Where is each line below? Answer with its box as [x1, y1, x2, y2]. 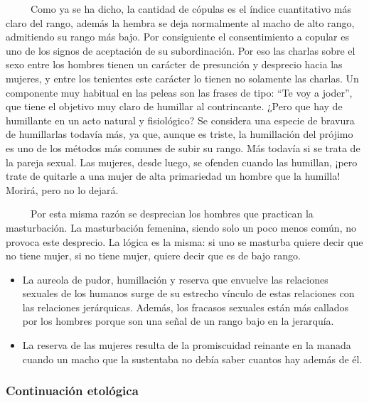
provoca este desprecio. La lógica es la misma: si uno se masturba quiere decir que [6, 234, 363, 249]
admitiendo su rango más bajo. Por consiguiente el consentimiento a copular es [6, 29, 349, 44]
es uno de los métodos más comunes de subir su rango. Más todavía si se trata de [6, 140, 360, 155]
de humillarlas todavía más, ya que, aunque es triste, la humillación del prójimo [6, 127, 353, 141]
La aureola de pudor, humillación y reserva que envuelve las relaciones [22, 272, 328, 286]
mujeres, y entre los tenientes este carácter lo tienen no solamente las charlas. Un [6, 70, 359, 85]
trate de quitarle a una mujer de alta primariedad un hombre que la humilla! [6, 168, 341, 183]
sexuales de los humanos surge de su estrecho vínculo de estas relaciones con [22, 286, 355, 301]
